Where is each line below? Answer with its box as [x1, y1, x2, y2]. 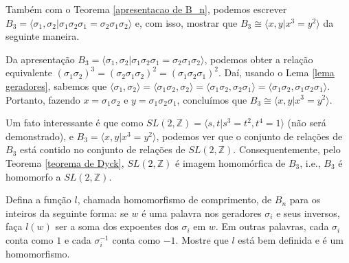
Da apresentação [5, 52, 75, 66]
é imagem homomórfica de [175, 155, 286, 170]
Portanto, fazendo [5, 92, 80, 106]
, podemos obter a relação [204, 52, 313, 66]
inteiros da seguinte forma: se [5, 205, 128, 220]
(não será [287, 115, 326, 130]
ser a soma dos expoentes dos [55, 219, 179, 233]
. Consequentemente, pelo [233, 142, 341, 157]
